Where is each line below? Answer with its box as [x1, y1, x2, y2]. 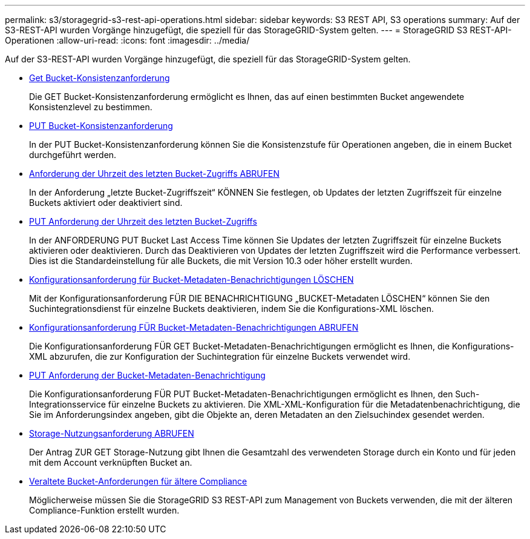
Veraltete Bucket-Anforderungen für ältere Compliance [29, 476, 247, 486]
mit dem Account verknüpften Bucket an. [29, 457, 192, 468]
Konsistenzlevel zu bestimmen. [29, 102, 152, 112]
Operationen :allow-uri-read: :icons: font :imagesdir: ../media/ [5, 35, 250, 45]
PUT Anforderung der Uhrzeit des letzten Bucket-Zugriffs [29, 216, 257, 227]
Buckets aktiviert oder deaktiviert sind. [29, 197, 183, 208]
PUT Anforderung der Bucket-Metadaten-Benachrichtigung [29, 370, 266, 380]
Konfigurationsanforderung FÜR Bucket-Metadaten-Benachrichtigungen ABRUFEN [29, 322, 359, 332]
